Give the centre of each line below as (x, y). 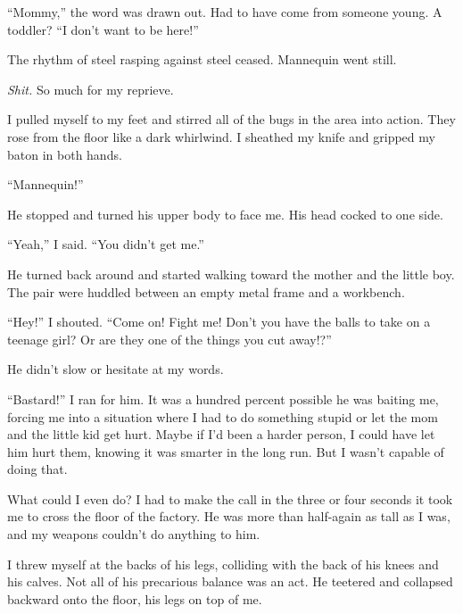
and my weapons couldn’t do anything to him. (134, 534)
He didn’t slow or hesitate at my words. (116, 369)
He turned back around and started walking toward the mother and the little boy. (231, 274)
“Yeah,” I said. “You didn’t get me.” (106, 244)
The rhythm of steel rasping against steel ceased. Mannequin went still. (202, 59)
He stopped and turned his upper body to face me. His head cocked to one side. (225, 214)
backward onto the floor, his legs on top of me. (135, 598)
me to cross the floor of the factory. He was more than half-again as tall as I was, (229, 516)
